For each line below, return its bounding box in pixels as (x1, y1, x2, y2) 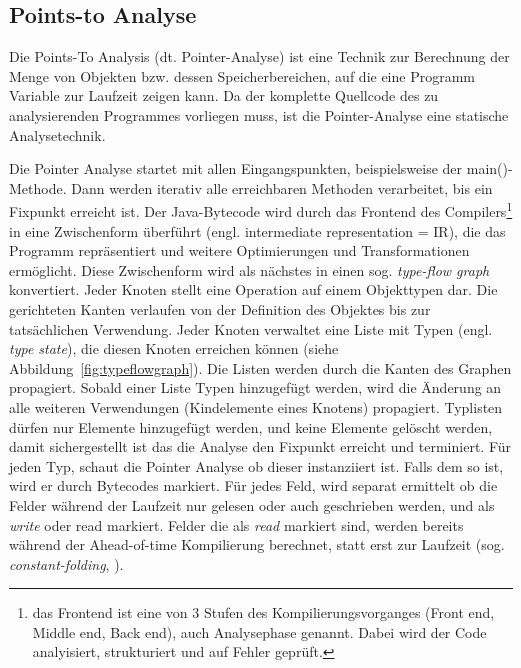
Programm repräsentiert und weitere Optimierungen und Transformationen (9, 240, 470, 261)
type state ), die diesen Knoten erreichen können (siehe (9, 338, 339, 359)
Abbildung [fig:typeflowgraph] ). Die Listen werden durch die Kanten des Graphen (9, 357, 512, 378)
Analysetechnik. (9, 124, 106, 145)
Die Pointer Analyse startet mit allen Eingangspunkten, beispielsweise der (9, 158, 463, 179)
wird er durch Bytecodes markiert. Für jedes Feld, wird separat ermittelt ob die (9, 475, 498, 496)
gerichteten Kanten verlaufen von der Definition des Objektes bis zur (9, 298, 431, 319)
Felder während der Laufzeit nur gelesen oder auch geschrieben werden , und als (9, 494, 495, 515)
